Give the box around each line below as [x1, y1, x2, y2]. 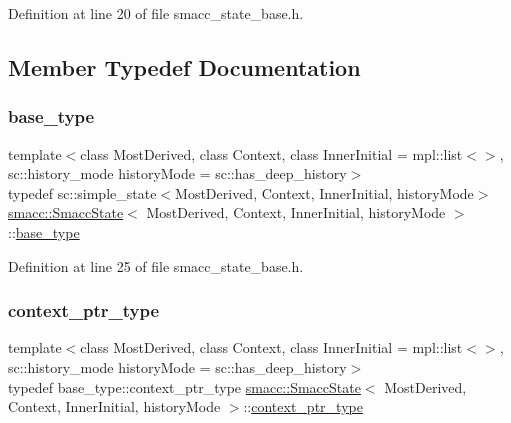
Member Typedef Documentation [8, 51, 361, 82]
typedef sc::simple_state [8, 182, 157, 203]
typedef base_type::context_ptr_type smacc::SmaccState [8, 376, 361, 397]
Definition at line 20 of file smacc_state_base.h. [8, 3, 304, 23]
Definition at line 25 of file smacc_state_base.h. [8, 255, 304, 276]
